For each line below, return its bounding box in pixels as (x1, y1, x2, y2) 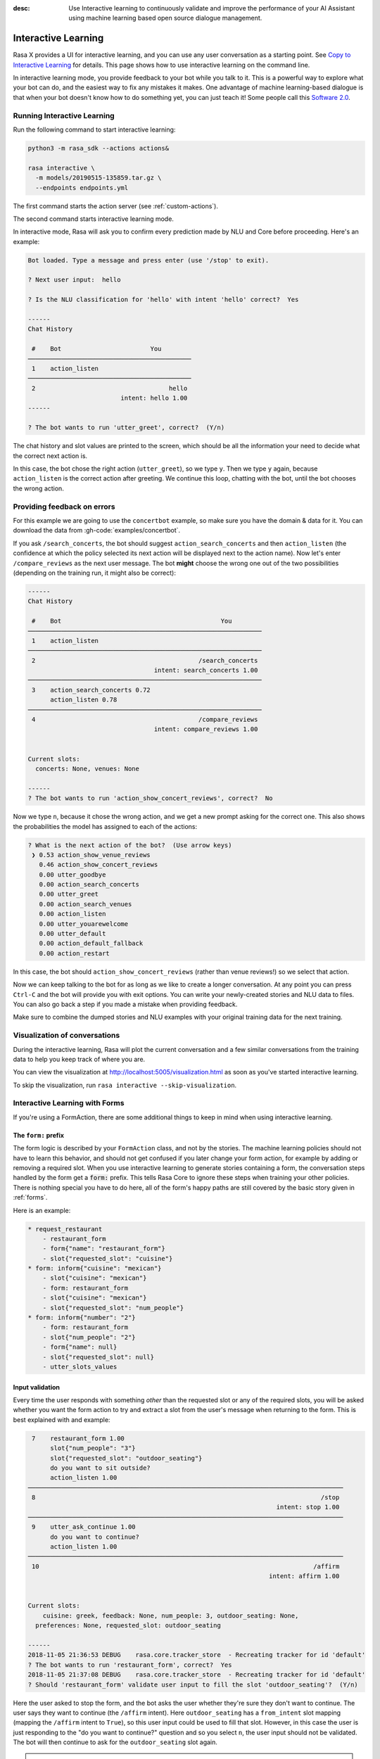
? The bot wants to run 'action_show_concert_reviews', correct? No (27, 794, 273, 802)
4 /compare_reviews (32, 716, 258, 724)
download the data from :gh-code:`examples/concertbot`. (13, 526, 181, 535)
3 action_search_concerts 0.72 (32, 686, 151, 694)
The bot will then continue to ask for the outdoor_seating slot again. (13, 1738, 218, 1746)
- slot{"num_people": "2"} (42, 1333, 137, 1341)
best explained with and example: (13, 1415, 110, 1424)
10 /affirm (32, 1562, 340, 1570)
